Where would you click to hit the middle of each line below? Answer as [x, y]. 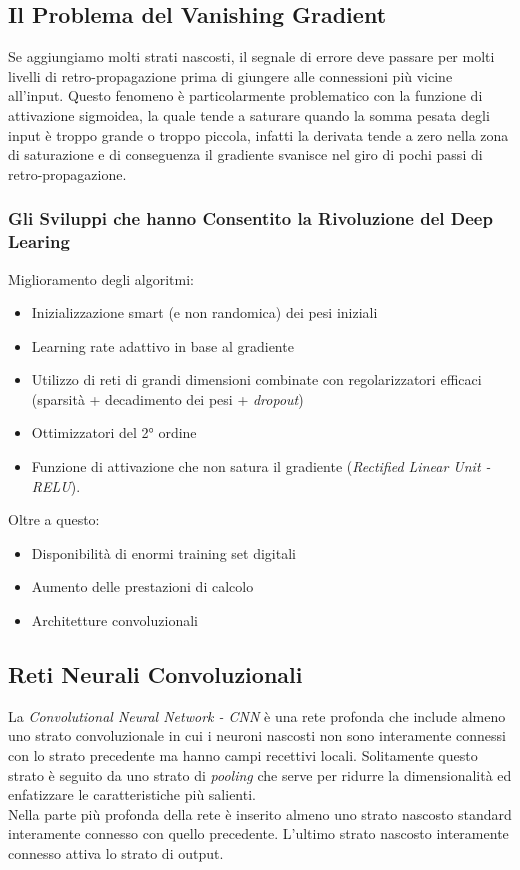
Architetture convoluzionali [114, 620]
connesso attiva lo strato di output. [116, 852]
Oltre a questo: [54, 519]
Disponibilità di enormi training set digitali [163, 552]
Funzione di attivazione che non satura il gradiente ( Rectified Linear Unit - [261, 466]
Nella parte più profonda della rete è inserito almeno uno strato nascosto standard [260, 813]
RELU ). [56, 485]
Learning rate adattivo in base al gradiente [162, 345]
